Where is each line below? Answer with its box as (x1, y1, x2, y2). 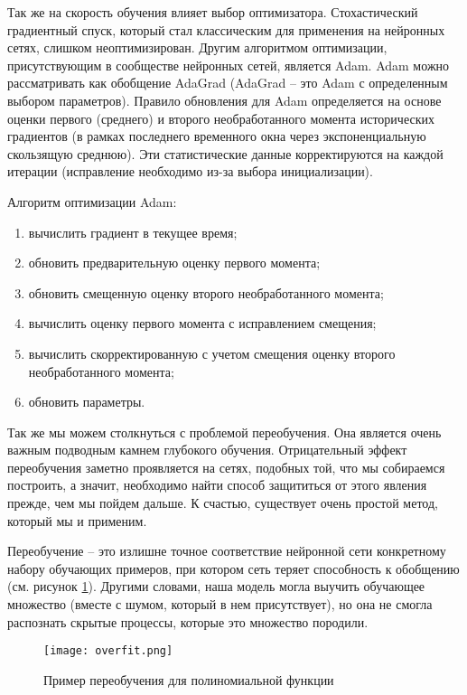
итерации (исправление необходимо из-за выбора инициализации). (7, 162, 373, 181)
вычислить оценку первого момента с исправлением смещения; (28, 314, 377, 333)
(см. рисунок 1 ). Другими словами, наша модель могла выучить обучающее (7, 577, 425, 596)
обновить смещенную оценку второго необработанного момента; (28, 283, 384, 302)
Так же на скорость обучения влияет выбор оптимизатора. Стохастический (7, 3, 418, 21)
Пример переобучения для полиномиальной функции (43, 670, 334, 689)
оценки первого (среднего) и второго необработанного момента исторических (7, 108, 434, 127)
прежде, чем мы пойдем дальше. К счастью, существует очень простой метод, (7, 493, 438, 512)
